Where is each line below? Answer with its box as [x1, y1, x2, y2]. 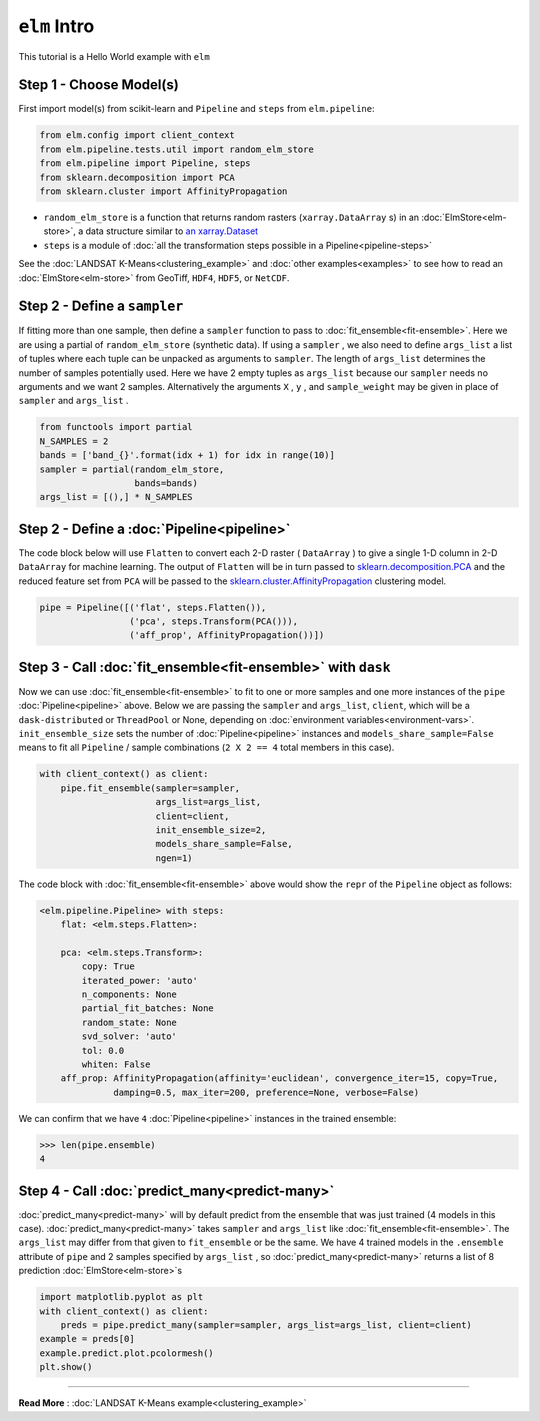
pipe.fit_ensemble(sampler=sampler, [60, 782, 240, 794]
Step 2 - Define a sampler [18, 298, 184, 315]
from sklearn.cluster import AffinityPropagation [39, 186, 288, 197]
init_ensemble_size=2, [155, 825, 267, 835]
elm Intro [18, 15, 95, 37]
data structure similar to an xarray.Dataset [85, 225, 259, 237]
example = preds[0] [39, 1333, 135, 1345]
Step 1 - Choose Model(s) [18, 76, 179, 94]
